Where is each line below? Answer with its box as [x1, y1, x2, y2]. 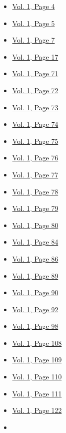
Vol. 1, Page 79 [12, 203, 59, 213]
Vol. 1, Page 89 [12, 270, 59, 281]
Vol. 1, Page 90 [12, 287, 59, 298]
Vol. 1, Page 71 [12, 68, 59, 79]
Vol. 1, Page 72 [12, 85, 59, 95]
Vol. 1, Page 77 [12, 169, 59, 179]
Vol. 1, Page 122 [12, 405, 62, 415]
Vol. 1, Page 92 [12, 304, 59, 314]
